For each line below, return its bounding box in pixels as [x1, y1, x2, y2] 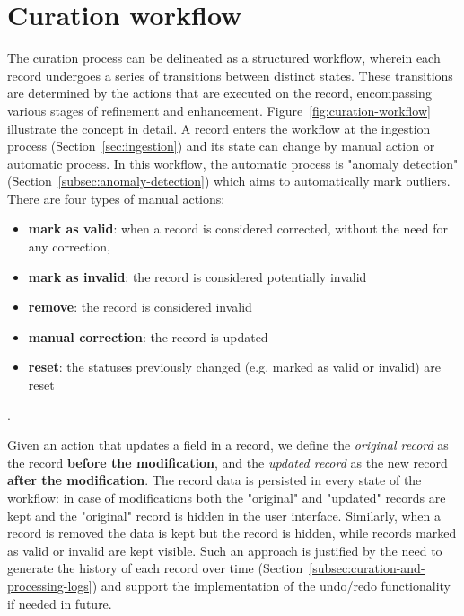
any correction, [28, 237, 110, 256]
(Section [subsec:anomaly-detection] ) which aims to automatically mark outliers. [7, 172, 451, 190]
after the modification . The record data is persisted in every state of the [7, 471, 422, 489]
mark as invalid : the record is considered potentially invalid [28, 267, 367, 286]
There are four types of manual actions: [7, 189, 225, 207]
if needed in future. [7, 594, 112, 612]
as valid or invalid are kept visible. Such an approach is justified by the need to [7, 541, 442, 559]
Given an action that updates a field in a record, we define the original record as [7, 436, 449, 454]
